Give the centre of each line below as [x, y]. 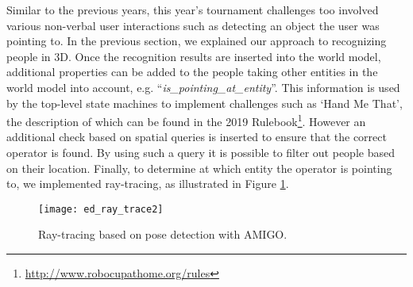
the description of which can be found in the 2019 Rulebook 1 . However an [186, 120]
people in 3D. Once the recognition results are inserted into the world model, [194, 56]
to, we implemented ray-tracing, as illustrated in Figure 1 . [148, 184]
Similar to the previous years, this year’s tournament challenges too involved [193, 10]
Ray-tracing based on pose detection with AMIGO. [163, 234]
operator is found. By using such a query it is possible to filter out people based [201, 152]
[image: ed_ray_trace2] [101, 209]
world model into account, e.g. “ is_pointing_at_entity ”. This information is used [203, 87]
